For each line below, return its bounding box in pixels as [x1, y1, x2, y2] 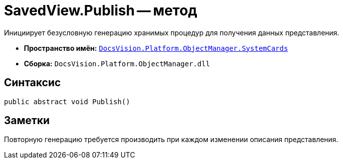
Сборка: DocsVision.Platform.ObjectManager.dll [24, 59, 210, 68]
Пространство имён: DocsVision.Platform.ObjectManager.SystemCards [24, 43, 288, 52]
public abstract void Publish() [4, 97, 130, 106]
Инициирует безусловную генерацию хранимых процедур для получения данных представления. [4, 28, 340, 37]
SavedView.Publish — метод [4, 2, 197, 19]
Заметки [4, 114, 50, 127]
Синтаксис [4, 76, 61, 89]
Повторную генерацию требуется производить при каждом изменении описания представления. [4, 135, 339, 144]
